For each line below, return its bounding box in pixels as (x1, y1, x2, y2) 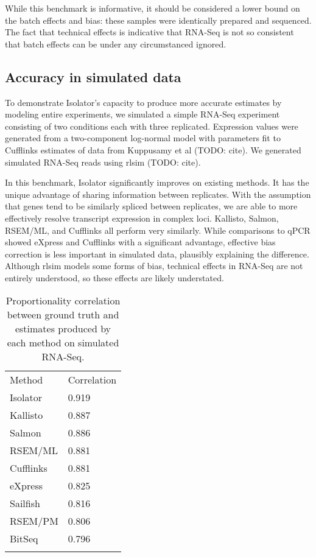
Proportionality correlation (5, 293, 121, 308)
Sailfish (10, 496, 40, 511)
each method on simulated (7, 335, 119, 350)
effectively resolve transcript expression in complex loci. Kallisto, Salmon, (5, 211, 279, 224)
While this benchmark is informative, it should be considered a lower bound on (5, 2, 300, 14)
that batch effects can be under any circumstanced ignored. (5, 37, 226, 50)
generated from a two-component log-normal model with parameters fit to (5, 131, 281, 144)
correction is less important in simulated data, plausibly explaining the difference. (5, 247, 309, 260)
